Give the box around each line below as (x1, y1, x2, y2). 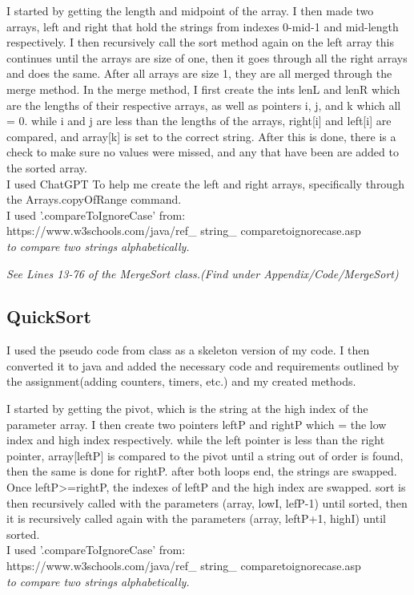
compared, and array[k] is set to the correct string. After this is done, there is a (6, 127, 396, 144)
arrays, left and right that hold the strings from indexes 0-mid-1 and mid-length (6, 18, 399, 34)
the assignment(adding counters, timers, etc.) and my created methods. (6, 373, 356, 390)
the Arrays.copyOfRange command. (6, 191, 182, 208)
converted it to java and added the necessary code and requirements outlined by (6, 357, 400, 374)
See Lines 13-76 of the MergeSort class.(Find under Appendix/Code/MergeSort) (6, 265, 399, 281)
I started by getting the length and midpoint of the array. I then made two (6, 2, 374, 18)
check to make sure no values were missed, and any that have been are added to (6, 144, 399, 160)
